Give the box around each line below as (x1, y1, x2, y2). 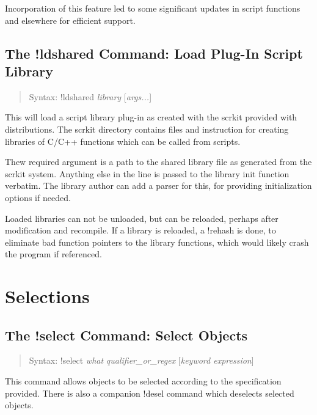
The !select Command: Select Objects (5, 325, 248, 344)
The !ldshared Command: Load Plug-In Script (5, 43, 303, 62)
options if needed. (5, 191, 71, 204)
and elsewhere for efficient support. (5, 13, 136, 26)
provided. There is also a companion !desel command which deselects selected (5, 386, 294, 399)
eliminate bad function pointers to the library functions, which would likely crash (5, 235, 309, 248)
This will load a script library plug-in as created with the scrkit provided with (5, 111, 297, 123)
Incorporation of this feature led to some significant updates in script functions (5, 2, 301, 14)
